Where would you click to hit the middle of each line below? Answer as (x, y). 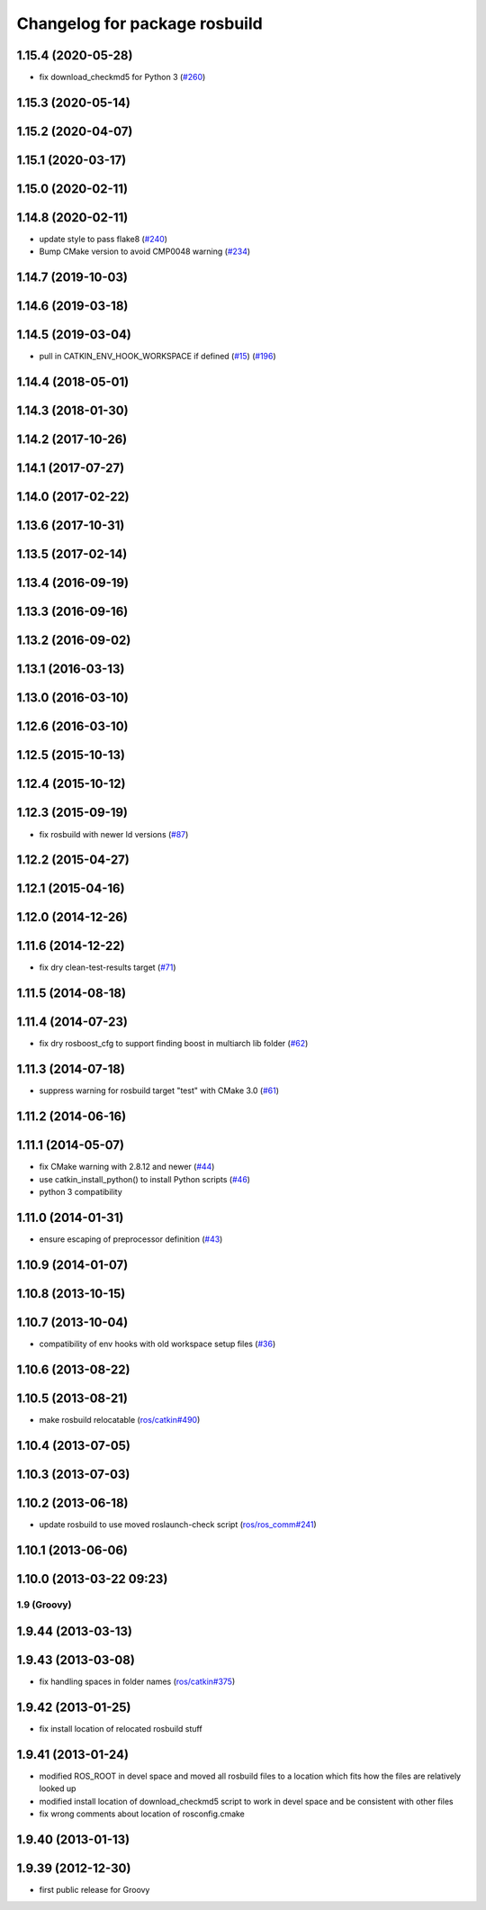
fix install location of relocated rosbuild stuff (121, 1729)
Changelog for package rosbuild (139, 23)
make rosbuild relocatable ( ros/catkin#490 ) (120, 1419)
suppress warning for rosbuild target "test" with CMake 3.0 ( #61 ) (159, 1091)
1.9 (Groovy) (44, 1605)
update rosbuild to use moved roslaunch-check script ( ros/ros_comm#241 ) (178, 1524)
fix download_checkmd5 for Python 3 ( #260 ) (122, 77)
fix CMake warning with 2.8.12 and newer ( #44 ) (127, 1167)
